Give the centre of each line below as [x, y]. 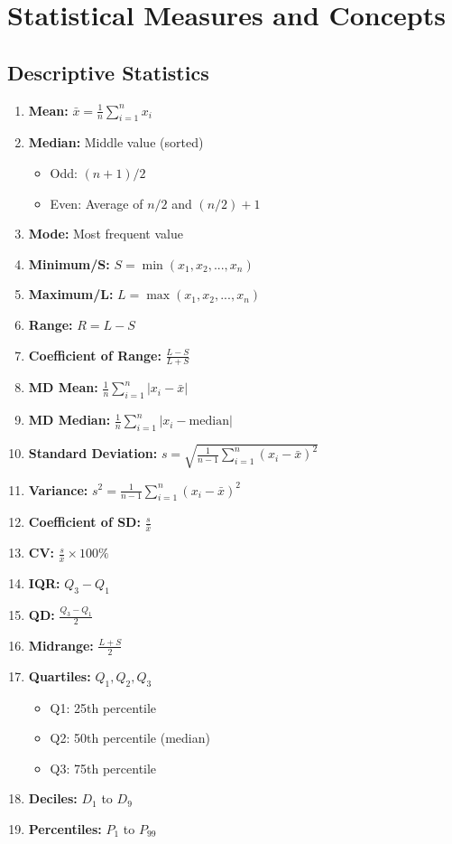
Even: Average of [97, 203]
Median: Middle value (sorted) [116, 142]
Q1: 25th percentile [103, 707]
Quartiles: [60, 675]
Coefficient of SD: [84, 522]
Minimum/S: [69, 263]
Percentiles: [65, 828]
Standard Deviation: [93, 453]
